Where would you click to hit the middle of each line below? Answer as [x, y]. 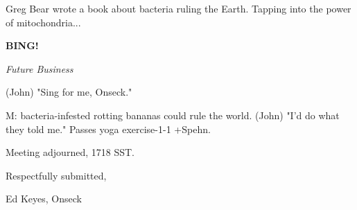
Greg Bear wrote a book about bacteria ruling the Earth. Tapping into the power [178, 8]
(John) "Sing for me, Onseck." [69, 92]
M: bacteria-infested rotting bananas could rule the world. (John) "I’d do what [173, 115]
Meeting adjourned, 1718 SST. [70, 152]
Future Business [40, 68]
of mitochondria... [43, 22]
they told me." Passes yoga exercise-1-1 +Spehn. [108, 129]
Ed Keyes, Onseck [44, 199]
